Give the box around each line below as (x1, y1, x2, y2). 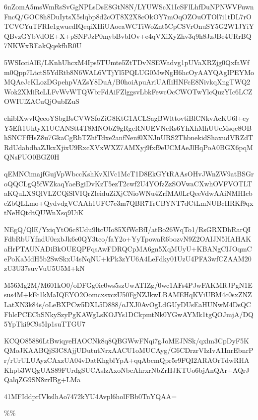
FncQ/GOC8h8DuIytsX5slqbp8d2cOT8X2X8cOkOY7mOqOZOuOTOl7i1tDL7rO (4, 11, 252, 21)
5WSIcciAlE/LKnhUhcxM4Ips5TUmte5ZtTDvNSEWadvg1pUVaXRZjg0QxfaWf (4, 57, 250, 67)
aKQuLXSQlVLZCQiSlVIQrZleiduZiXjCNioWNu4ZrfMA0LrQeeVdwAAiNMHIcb (4, 188, 253, 198)
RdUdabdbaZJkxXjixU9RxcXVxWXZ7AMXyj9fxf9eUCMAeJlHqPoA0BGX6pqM (4, 142, 253, 152)
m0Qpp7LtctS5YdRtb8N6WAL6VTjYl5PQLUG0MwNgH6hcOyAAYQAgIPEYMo (4, 67, 254, 77)
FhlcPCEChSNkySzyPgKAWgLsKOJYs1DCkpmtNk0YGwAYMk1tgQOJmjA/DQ (4, 309, 254, 319)
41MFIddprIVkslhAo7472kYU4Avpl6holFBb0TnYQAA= (4, 391, 177, 401)
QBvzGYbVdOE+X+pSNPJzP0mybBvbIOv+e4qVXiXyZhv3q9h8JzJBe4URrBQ (4, 30, 252, 41)
